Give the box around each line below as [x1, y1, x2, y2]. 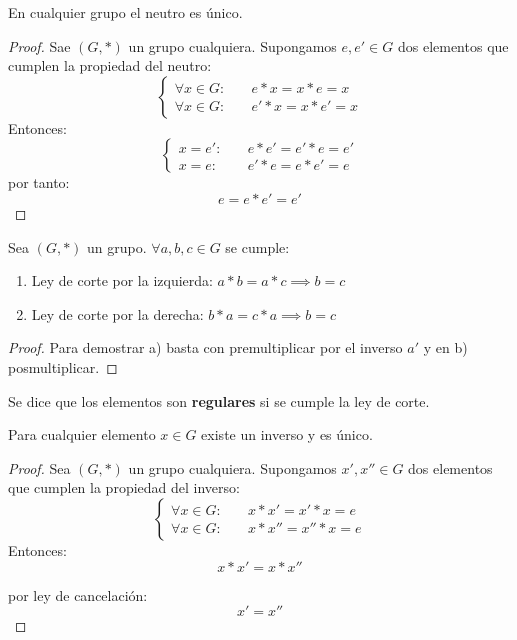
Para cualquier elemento [8, 424, 156, 445]
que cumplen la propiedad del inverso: [8, 477, 240, 498]
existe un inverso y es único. [201, 424, 373, 445]
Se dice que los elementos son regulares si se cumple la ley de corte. [8, 390, 430, 411]
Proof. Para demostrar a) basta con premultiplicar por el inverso [8, 337, 403, 358]
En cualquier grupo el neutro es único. [8, 2, 243, 22]
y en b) [423, 337, 468, 358]
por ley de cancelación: [8, 584, 148, 605]
